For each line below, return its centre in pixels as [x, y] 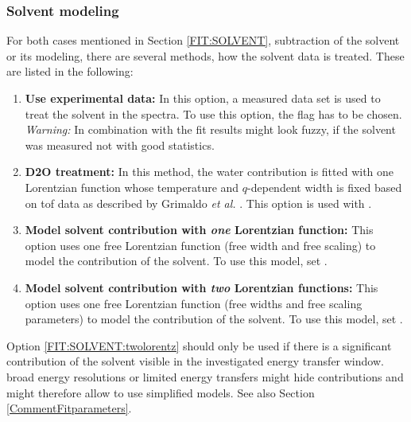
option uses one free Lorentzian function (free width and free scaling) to [200, 245]
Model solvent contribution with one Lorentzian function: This [199, 230]
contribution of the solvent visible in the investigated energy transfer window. [195, 361]
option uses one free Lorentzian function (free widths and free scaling [194, 303]
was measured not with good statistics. [120, 145]
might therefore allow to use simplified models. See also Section [161, 392]
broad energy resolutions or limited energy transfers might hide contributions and [205, 376]
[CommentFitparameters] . [69, 408]
